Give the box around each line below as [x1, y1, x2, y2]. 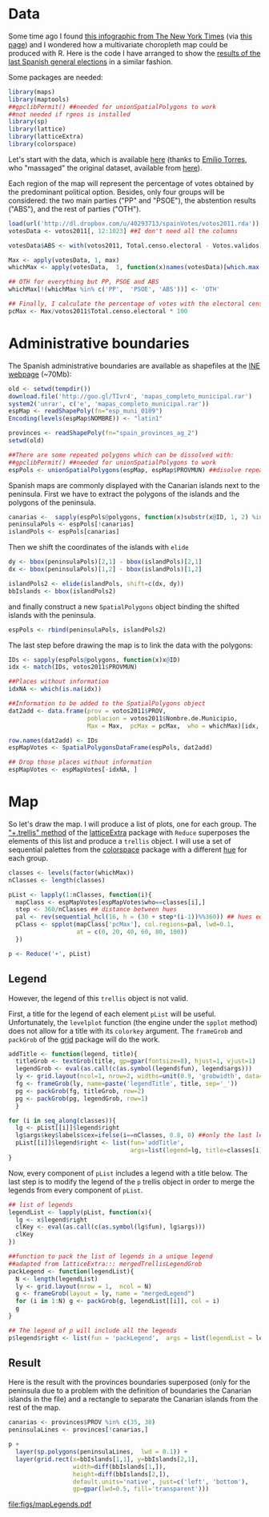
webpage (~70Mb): [8, 369, 72, 379]
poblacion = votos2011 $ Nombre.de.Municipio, [86, 714, 239, 722]
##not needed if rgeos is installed [8, 110, 130, 119]
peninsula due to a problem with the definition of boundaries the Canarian [8, 1386, 252, 1395]
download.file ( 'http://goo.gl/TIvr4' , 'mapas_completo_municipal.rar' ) [8, 392, 252, 401]
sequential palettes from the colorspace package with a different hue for [8, 845, 247, 854]
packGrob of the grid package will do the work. [8, 1035, 160, 1044]
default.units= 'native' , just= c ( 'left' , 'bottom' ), [72, 1478, 249, 1486]
